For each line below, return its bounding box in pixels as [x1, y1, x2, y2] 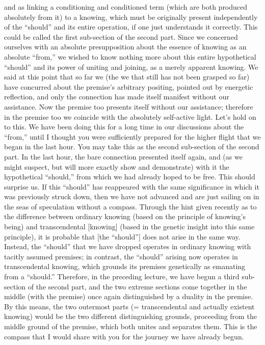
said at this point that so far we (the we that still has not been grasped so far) [4, 71, 250, 82]
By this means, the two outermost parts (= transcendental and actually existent [4, 301, 255, 311]
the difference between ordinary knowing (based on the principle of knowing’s [4, 211, 246, 222]
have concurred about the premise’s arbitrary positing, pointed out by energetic [4, 81, 253, 92]
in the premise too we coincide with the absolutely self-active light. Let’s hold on [4, 111, 256, 122]
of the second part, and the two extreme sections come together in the [28, 281, 247, 291]
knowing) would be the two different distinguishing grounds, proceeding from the [4, 311, 257, 322]
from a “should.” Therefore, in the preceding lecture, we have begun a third [4, 271, 240, 282]
